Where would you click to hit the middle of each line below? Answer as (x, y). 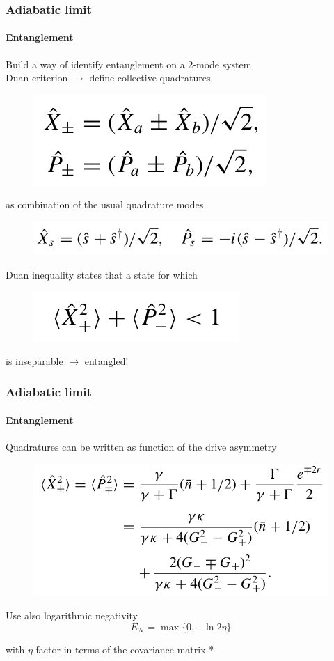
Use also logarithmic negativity (72, 615)
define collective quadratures (150, 78)
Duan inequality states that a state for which (102, 274)
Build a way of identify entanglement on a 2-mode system (129, 64)
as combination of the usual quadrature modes (105, 204)
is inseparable (34, 360)
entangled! (106, 360)
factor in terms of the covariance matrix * (125, 650)
